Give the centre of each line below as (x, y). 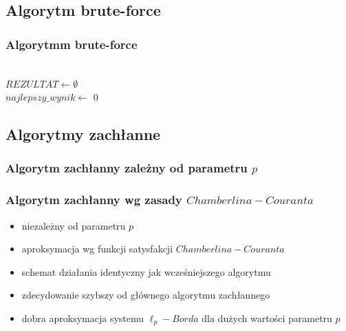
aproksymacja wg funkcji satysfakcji (97, 249)
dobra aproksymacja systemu (83, 318)
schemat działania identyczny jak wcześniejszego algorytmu (146, 271)
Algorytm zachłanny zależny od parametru (127, 168)
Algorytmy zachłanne (83, 134)
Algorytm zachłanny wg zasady (94, 200)
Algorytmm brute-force (72, 44)
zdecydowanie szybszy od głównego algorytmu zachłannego (146, 295)
